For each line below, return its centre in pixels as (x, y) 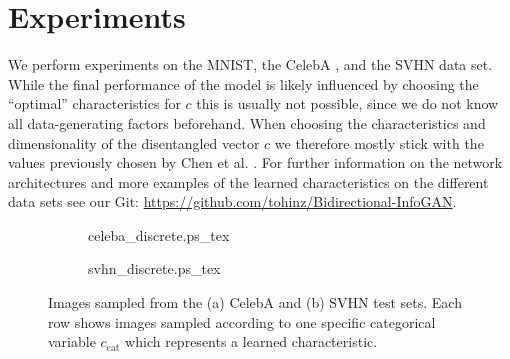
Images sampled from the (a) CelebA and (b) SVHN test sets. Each (255, 302)
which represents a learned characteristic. (251, 341)
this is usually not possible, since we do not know (347, 103)
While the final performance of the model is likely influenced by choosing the (243, 83)
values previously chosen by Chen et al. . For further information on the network (255, 162)
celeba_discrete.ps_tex (159, 234)
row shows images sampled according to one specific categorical (242, 321)
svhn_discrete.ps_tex (154, 268)
